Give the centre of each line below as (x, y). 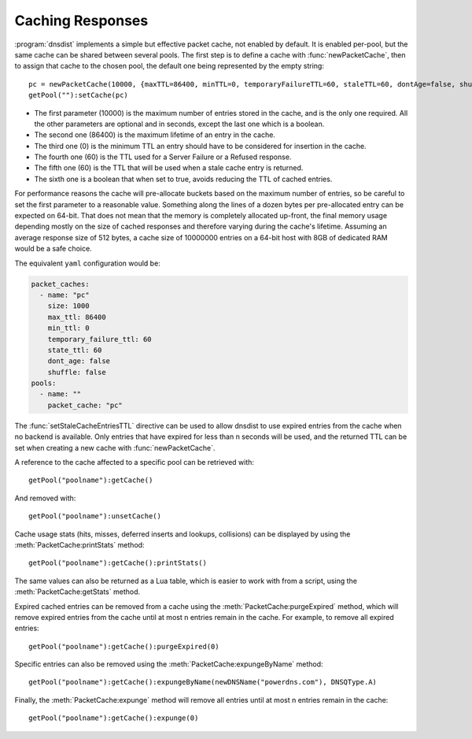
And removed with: (45, 498)
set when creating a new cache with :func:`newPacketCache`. (115, 447)
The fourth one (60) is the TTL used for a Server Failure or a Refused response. (163, 157)
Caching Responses (81, 20)
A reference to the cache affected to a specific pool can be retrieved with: (135, 462)
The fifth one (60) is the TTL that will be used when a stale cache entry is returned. (169, 168)
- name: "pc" (65, 295)
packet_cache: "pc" (85, 405)
